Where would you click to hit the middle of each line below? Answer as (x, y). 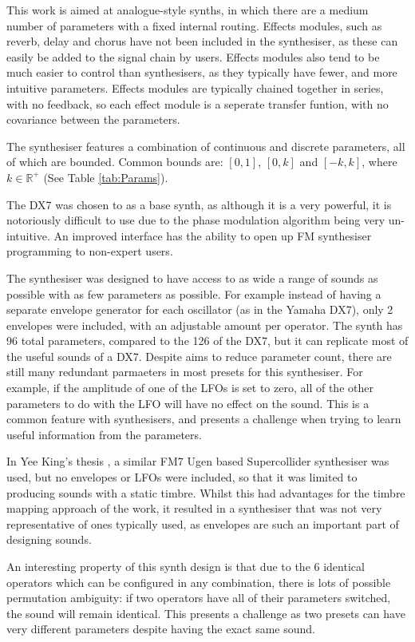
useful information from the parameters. (104, 434)
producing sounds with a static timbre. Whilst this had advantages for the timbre (206, 492)
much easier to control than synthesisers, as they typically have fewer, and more (202, 72)
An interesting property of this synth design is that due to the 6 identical (186, 566)
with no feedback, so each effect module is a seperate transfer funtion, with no (198, 103)
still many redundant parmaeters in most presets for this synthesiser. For (185, 372)
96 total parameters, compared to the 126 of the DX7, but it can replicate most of (207, 341)
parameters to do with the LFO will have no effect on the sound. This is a (188, 403)
